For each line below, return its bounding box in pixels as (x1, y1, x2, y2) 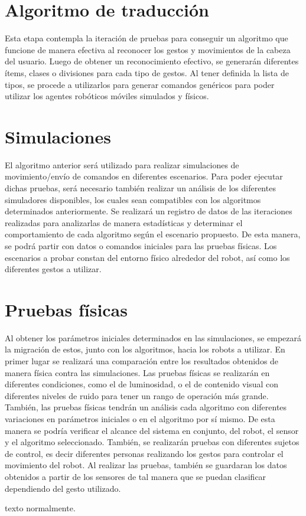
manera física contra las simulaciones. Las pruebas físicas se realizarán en (5, 366, 270, 378)
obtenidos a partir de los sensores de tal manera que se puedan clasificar (5, 471, 266, 482)
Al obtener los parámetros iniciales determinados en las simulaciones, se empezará (5, 331, 302, 344)
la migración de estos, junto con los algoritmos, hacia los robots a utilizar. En (5, 343, 285, 355)
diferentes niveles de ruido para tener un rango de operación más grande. (5, 389, 269, 401)
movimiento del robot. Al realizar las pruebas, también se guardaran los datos (5, 459, 287, 471)
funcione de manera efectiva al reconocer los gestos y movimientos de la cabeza (5, 43, 291, 55)
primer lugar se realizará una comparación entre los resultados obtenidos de (5, 355, 279, 367)
